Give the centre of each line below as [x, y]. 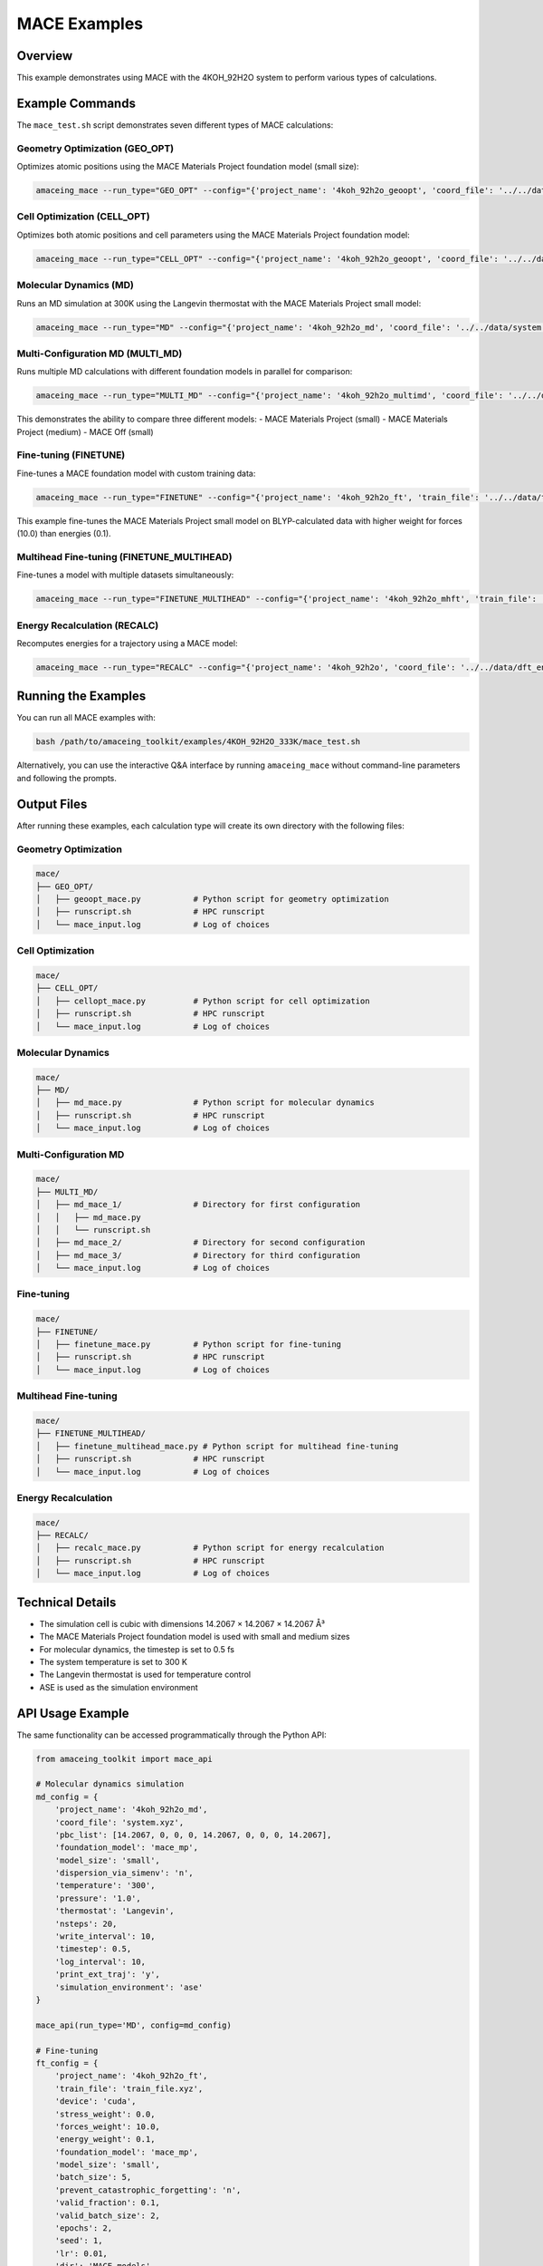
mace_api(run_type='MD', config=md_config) [134, 2025]
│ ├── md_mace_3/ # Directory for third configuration [198, 1255]
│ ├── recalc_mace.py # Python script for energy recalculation [210, 1548]
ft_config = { [67, 2063]
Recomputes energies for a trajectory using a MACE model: [127, 643]
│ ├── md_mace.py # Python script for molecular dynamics [205, 1103]
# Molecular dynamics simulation [110, 1784]
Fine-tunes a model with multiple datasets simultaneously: [125, 575]
